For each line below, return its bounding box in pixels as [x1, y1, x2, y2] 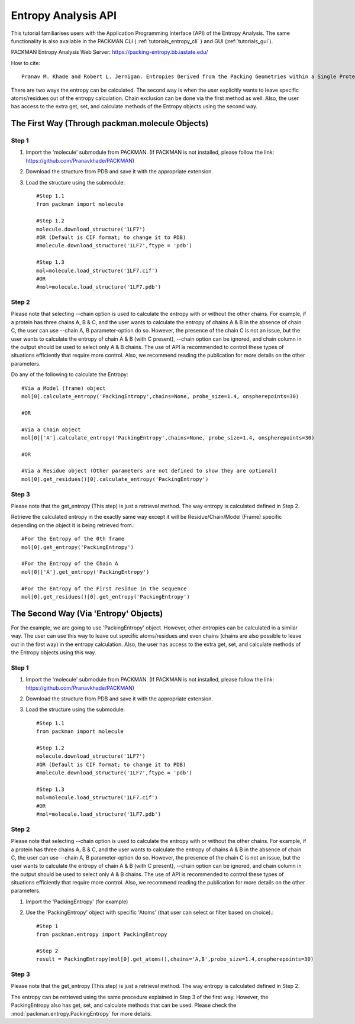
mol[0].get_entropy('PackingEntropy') [21, 544, 134, 550]
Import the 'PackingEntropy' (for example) [25, 898, 128, 905]
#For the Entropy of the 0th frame [21, 535, 125, 542]
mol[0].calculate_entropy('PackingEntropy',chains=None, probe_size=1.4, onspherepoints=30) [21, 393, 299, 399]
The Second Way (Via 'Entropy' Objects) [11, 608, 163, 618]
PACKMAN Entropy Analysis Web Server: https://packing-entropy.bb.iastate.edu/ [11, 49, 208, 56]
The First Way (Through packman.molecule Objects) [11, 118, 209, 128]
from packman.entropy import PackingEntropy [36, 931, 168, 938]
